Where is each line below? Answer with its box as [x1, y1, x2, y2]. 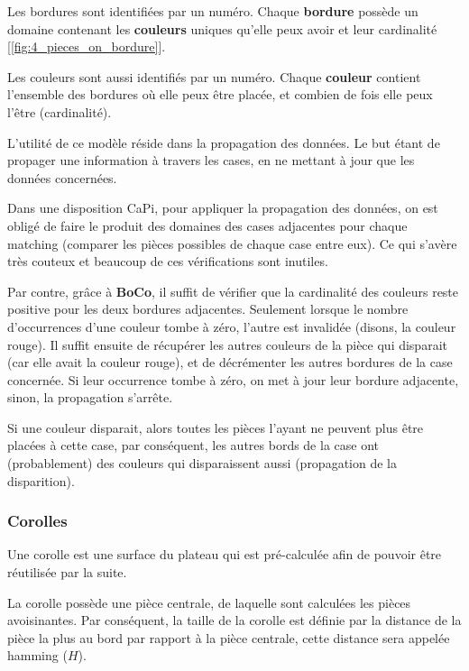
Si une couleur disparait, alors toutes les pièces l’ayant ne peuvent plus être [7, 418, 424, 437]
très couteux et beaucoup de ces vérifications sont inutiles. [7, 252, 328, 271]
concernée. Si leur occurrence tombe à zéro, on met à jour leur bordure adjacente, [7, 370, 459, 389]
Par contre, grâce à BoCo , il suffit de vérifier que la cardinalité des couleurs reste [7, 281, 459, 300]
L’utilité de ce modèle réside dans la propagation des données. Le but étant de [7, 133, 440, 152]
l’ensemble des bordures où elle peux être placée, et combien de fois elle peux [7, 85, 433, 104]
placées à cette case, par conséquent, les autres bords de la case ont [7, 436, 380, 455]
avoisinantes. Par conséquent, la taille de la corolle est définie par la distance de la [7, 611, 462, 630]
